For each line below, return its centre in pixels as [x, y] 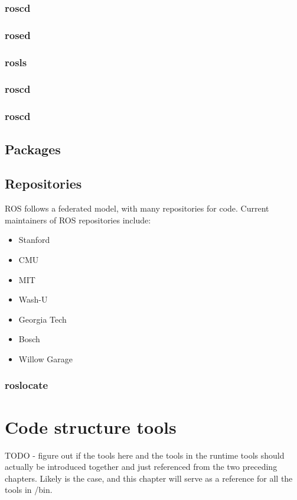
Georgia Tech [43, 319]
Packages [33, 149]
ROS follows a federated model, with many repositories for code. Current [137, 208]
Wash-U [33, 299]
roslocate [27, 385]
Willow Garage [45, 358]
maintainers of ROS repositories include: [78, 220]
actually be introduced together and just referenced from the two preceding [141, 467]
